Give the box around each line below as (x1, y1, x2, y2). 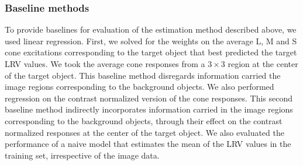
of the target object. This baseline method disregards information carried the (5, 69, 281, 81)
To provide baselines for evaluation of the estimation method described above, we (5, 23, 297, 36)
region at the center (228, 58, 298, 69)
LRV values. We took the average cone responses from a (5, 58, 205, 69)
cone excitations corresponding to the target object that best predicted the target (5, 46, 297, 58)
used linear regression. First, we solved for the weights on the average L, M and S (5, 34, 297, 47)
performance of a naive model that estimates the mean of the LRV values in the (5, 138, 291, 150)
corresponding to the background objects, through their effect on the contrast (5, 114, 283, 127)
